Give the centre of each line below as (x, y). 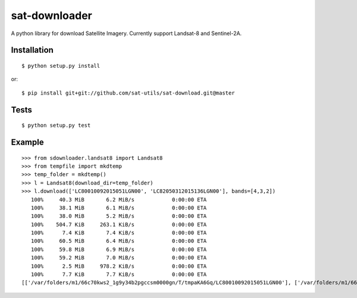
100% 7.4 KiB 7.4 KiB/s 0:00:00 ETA (119, 233)
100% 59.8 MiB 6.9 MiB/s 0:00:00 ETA (119, 249)
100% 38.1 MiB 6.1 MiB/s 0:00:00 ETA (119, 208)
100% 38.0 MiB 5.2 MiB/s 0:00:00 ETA (119, 216)
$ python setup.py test (56, 126)
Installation (32, 50)
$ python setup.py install (61, 66)
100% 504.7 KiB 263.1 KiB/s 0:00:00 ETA (119, 224)
